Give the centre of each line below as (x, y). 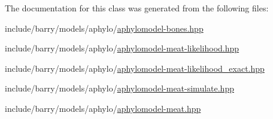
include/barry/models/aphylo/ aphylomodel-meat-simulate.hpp (119, 88)
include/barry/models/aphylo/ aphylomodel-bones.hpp (104, 28)
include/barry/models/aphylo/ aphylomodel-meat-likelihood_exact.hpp (135, 68)
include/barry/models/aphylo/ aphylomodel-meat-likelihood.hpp (122, 48)
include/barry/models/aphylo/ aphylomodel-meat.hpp (103, 108)
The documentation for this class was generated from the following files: (137, 8)
